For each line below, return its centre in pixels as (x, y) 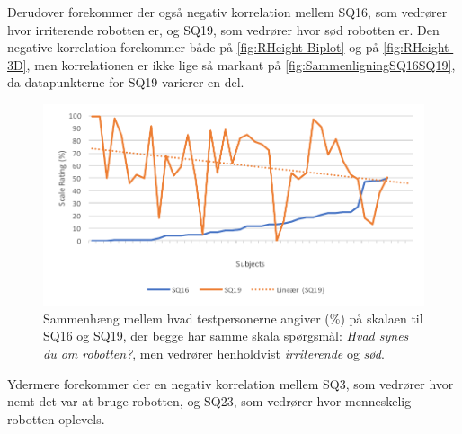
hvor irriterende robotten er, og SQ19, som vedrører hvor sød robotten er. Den (223, 29)
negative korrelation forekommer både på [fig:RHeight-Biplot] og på (193, 47)
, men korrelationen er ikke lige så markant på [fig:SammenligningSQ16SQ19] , (241, 64)
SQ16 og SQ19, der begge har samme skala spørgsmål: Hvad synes (226, 336)
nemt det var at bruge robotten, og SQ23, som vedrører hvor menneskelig (209, 401)
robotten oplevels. (56, 418)
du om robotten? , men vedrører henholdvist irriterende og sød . (214, 354)
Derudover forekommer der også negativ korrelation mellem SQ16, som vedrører (227, 12)
